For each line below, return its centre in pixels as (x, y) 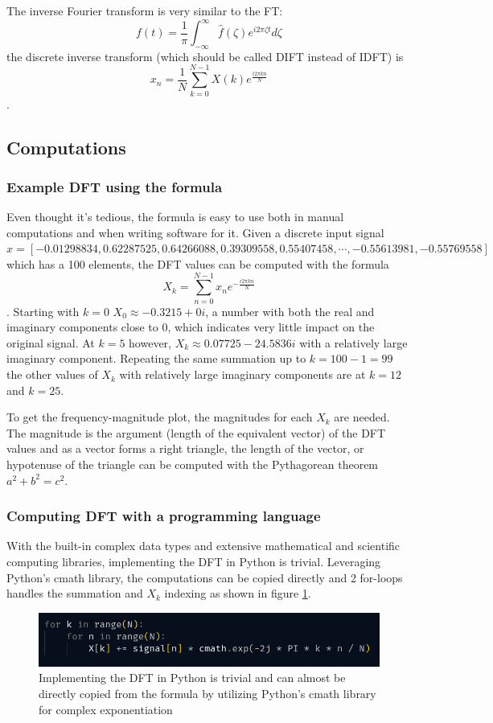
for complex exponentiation (106, 709)
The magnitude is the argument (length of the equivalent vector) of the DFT (196, 432)
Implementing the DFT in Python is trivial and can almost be (192, 678)
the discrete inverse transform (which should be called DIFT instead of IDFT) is (205, 56)
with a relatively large (353, 342)
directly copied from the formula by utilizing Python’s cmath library (207, 693)
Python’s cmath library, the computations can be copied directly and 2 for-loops (205, 577)
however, (150, 342)
